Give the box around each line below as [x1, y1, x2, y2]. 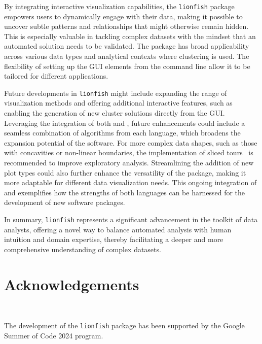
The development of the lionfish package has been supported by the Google [4, 320, 245, 331]
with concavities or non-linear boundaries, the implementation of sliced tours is [4, 147, 253, 158]
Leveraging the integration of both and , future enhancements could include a [4, 117, 245, 128]
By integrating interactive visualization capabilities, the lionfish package [4, 1, 235, 11]
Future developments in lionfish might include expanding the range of [4, 87, 227, 98]
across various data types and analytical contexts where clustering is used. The [4, 51, 249, 61]
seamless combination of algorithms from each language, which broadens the [4, 127, 241, 138]
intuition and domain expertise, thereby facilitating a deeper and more [4, 234, 223, 245]
